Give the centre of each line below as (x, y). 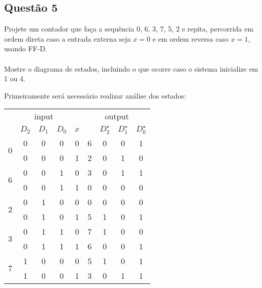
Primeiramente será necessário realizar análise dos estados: (95, 95)
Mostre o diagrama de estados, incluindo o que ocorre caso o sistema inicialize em (131, 68)
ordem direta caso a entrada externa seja (68, 38)
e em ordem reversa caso (191, 38)
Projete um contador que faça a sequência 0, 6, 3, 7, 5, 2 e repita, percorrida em (129, 29)
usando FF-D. (26, 49)
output (117, 116)
